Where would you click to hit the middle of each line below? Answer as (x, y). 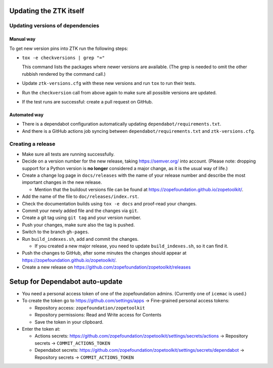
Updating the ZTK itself (47, 11)
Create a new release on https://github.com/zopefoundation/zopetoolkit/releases (106, 267)
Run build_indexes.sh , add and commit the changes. (80, 239)
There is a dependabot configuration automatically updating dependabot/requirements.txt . (122, 124)
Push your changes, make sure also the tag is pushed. (78, 225)
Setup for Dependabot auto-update (66, 281)
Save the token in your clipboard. (69, 322)
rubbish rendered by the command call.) (64, 74)
